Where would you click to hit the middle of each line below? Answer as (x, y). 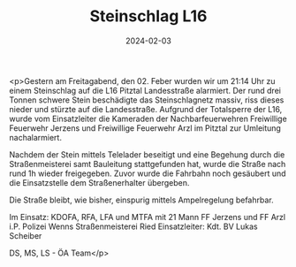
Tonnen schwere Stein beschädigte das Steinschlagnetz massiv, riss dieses (147, 100)
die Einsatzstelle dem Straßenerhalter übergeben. (99, 182)
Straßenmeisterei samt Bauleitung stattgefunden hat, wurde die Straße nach (148, 164)
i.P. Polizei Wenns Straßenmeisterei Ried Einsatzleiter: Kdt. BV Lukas (133, 226)
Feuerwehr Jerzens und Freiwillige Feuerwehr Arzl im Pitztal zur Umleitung (145, 128)
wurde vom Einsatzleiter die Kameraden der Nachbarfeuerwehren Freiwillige (148, 118)
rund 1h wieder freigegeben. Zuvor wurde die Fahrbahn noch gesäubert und (148, 173)
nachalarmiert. (35, 137)
